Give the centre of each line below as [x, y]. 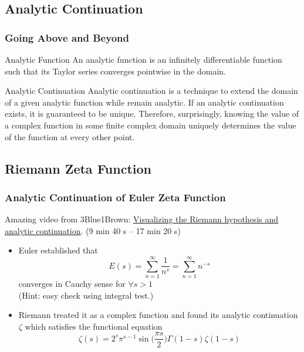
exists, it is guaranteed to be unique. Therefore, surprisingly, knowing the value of [152, 114]
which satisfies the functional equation [94, 326]
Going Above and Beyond [67, 37]
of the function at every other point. [70, 136]
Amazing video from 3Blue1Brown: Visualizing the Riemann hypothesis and [142, 219]
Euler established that [58, 250]
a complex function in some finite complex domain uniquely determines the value [151, 125]
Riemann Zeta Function [78, 168]
